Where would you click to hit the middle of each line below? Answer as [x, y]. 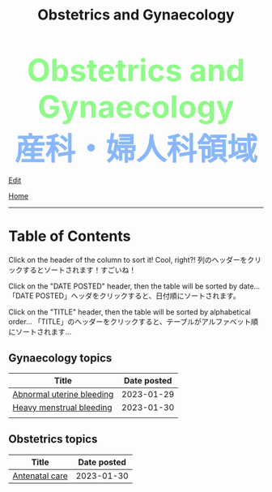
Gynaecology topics [60, 358]
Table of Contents [70, 236]
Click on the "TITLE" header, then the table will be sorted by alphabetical [130, 312]
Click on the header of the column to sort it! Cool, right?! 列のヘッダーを [128, 260]
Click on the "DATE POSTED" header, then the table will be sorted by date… [134, 286]
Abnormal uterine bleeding [63, 394]
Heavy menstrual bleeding [62, 407]
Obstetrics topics [53, 439]
